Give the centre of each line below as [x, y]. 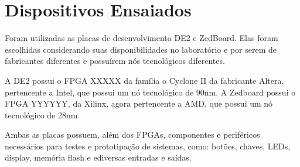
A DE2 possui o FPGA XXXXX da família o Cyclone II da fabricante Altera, [144, 80]
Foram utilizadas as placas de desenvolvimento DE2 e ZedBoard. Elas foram [142, 38]
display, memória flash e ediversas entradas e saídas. [98, 157]
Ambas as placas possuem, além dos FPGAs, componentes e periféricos [132, 134]
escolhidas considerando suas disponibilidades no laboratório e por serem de [141, 49]
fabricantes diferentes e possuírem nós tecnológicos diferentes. [115, 61]
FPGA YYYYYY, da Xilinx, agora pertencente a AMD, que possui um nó [139, 103]
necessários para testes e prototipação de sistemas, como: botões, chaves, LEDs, [148, 146]
